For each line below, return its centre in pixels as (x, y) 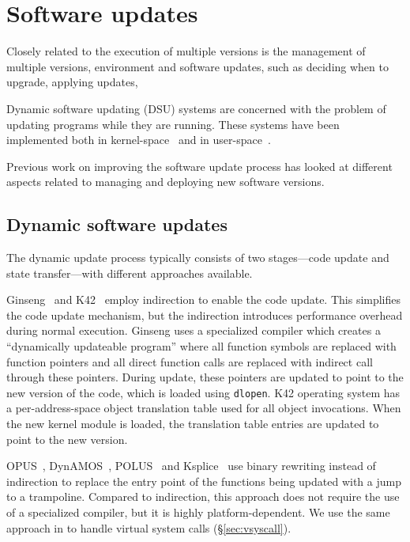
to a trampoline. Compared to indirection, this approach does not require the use (203, 497)
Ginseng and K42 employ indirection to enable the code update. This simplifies (204, 299)
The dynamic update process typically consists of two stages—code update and (198, 258)
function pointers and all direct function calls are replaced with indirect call (190, 361)
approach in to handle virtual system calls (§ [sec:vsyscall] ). (149, 527)
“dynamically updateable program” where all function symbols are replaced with (201, 346)
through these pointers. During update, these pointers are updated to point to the (205, 377)
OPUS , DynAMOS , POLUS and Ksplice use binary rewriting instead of (191, 466)
